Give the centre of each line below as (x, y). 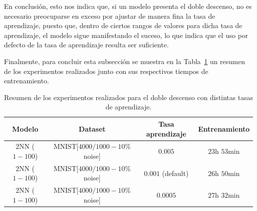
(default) (175, 173)
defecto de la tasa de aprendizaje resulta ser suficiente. (86, 45)
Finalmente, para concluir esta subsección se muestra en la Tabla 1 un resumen (125, 61)
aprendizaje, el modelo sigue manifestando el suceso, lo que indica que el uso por (126, 35)
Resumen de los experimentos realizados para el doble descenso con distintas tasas (128, 97)
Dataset (92, 128)
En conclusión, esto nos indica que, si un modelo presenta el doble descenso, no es (128, 6)
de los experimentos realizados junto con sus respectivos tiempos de (106, 71)
